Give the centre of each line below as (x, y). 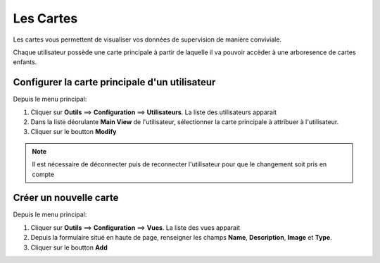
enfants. (25, 62)
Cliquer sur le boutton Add (69, 247)
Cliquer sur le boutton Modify (74, 132)
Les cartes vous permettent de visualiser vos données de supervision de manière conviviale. (147, 39)
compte (43, 174)
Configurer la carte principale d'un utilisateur (114, 82)
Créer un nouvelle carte (66, 198)
